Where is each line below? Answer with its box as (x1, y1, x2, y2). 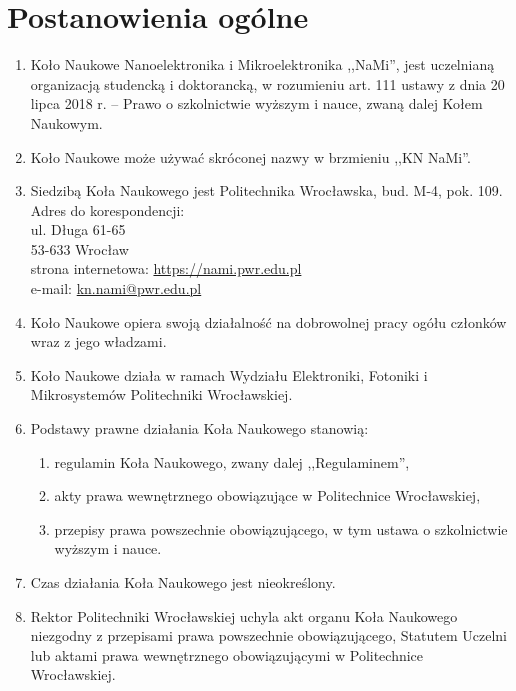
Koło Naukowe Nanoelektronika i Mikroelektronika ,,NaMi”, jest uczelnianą (30, 54, 495, 75)
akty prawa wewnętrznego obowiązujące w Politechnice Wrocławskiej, (54, 485, 481, 506)
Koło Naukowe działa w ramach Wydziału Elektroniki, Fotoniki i (30, 364, 428, 385)
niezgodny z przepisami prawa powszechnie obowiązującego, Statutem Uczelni (30, 625, 507, 646)
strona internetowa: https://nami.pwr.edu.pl (30, 258, 302, 279)
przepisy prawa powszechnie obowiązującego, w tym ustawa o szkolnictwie (54, 518, 508, 539)
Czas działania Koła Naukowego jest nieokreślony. (30, 572, 336, 592)
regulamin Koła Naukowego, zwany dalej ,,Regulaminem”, (54, 451, 410, 472)
